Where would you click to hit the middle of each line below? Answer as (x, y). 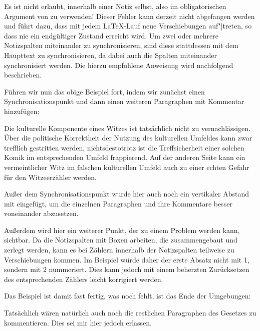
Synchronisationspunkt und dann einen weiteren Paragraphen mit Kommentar (124, 101)
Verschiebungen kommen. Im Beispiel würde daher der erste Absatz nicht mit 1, (127, 259)
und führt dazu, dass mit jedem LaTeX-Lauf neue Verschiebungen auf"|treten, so (128, 26)
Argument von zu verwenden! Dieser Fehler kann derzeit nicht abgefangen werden (129, 16)
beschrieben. (23, 75)
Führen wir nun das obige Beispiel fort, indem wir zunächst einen (104, 91)
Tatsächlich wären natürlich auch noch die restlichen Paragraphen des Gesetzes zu (130, 313)
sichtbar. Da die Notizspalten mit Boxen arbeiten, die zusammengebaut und (121, 240)
